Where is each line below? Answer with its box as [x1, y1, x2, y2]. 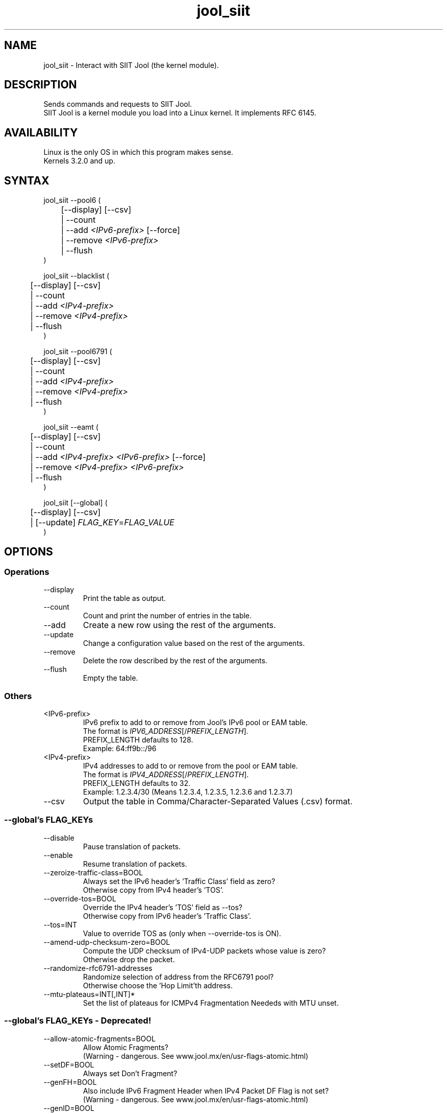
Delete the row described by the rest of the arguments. [83, 656, 267, 665]
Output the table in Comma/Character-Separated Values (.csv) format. [83, 796, 353, 807]
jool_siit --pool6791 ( [43, 347, 112, 356]
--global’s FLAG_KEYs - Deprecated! [4, 1015, 152, 1026]
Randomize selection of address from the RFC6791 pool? [83, 972, 274, 981]
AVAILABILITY [4, 126, 78, 139]
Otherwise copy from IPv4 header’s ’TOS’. [83, 885, 224, 894]
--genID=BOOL [43, 1103, 94, 1112]
